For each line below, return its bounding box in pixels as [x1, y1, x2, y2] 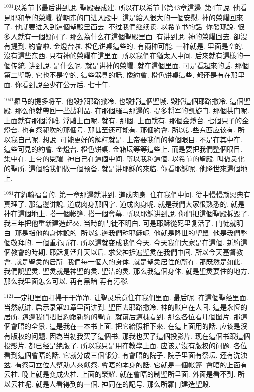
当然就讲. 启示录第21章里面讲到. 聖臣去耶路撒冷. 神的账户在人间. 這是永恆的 [4, 302, 248, 312]
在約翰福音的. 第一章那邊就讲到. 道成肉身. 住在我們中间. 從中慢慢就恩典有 [14, 189, 251, 199]
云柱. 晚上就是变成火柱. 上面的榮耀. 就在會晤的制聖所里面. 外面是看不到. [4, 369, 236, 379]
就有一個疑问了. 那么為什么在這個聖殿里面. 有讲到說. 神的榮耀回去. [17, 31, 231, 41]
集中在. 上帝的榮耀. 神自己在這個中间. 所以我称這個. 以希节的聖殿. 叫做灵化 [4, 153, 245, 163]
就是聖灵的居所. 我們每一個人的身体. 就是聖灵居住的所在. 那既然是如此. [15, 256, 243, 266]
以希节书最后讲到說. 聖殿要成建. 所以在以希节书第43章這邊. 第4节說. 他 [14, 2, 240, 12]
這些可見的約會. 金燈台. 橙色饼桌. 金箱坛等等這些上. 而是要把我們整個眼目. [4, 144, 243, 154]
